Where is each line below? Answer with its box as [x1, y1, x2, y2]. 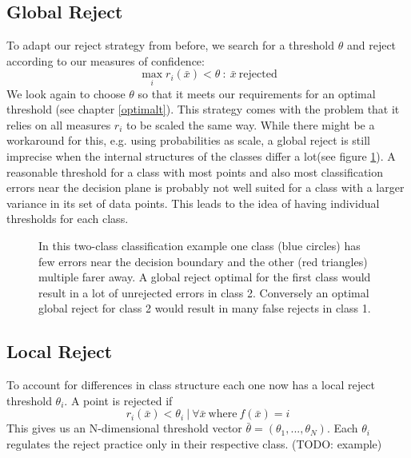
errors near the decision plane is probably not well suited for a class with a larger [6, 179, 405, 196]
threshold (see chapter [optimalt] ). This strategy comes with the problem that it [6, 101, 400, 117]
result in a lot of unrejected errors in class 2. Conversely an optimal [38, 284, 369, 301]
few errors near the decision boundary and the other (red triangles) [38, 253, 368, 269]
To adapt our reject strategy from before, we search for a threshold [6, 37, 335, 54]
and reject [346, 37, 397, 54]
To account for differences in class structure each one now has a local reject [6, 376, 375, 393]
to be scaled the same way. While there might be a [126, 116, 375, 133]
